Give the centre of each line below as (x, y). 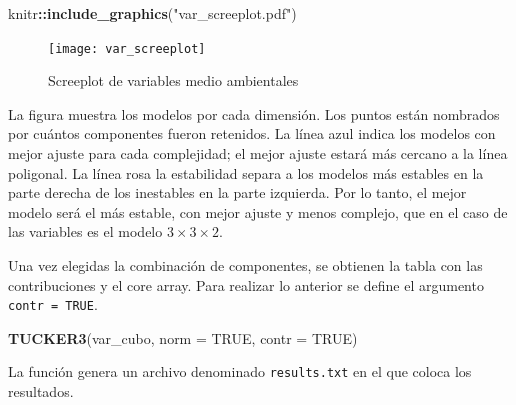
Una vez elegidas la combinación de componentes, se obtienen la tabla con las (245, 265)
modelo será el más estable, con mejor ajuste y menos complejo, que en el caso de (258, 211)
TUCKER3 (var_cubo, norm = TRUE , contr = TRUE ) (183, 337)
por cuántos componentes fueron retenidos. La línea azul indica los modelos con (252, 133)
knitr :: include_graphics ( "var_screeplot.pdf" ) (152, 13)
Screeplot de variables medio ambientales (173, 80)
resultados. (41, 391)
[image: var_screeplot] (127, 48)
